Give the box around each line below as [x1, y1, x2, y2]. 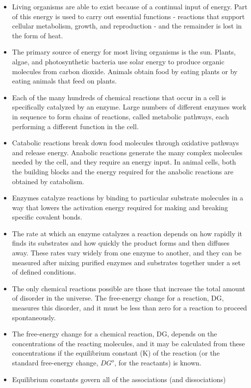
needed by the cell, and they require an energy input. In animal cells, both [12, 157, 236, 167]
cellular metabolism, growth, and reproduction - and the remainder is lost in [12, 21, 242, 31]
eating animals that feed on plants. [12, 76, 117, 86]
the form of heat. [12, 30, 63, 40]
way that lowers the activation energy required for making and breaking [12, 202, 228, 212]
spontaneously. [12, 312, 56, 322]
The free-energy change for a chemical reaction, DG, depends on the [12, 329, 217, 339]
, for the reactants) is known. [114, 358, 201, 367]
